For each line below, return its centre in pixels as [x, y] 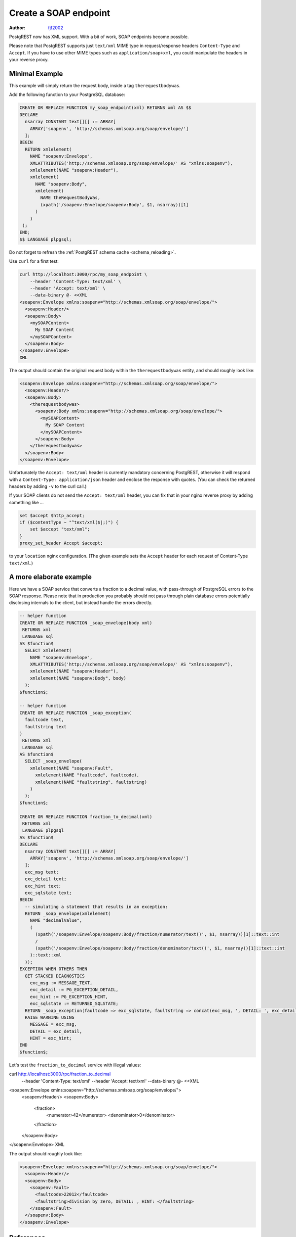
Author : [17, 28]
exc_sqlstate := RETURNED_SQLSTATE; [74, 1004]
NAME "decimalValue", [56, 921]
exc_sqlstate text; [48, 893]
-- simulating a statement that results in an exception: [96, 906]
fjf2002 [56, 28]
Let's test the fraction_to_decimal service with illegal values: [75, 1065]
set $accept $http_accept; [52, 515]
